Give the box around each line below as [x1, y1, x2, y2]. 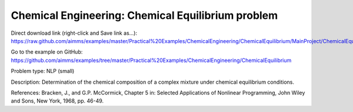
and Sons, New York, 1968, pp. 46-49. [11, 97, 104, 104]
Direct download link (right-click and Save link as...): [11, 29, 138, 37]
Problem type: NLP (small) [11, 68, 75, 75]
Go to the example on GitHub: [11, 48, 83, 55]
